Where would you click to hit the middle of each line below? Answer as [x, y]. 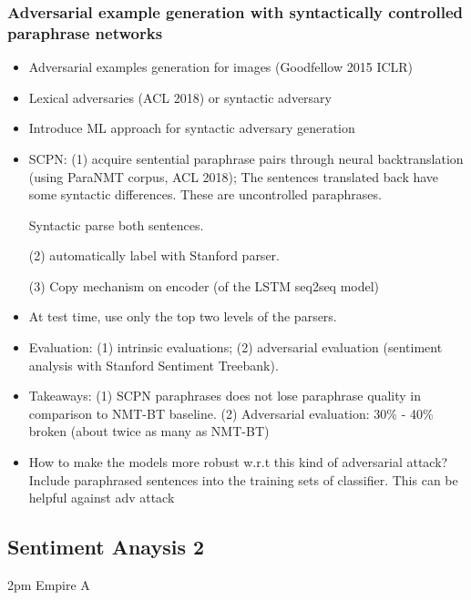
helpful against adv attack [102, 498]
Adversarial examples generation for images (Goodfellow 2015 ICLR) [221, 67]
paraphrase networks [85, 32]
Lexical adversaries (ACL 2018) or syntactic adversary [180, 97]
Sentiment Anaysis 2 [106, 547]
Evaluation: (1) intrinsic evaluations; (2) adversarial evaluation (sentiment [235, 347]
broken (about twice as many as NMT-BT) [149, 431]
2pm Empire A [49, 585]
